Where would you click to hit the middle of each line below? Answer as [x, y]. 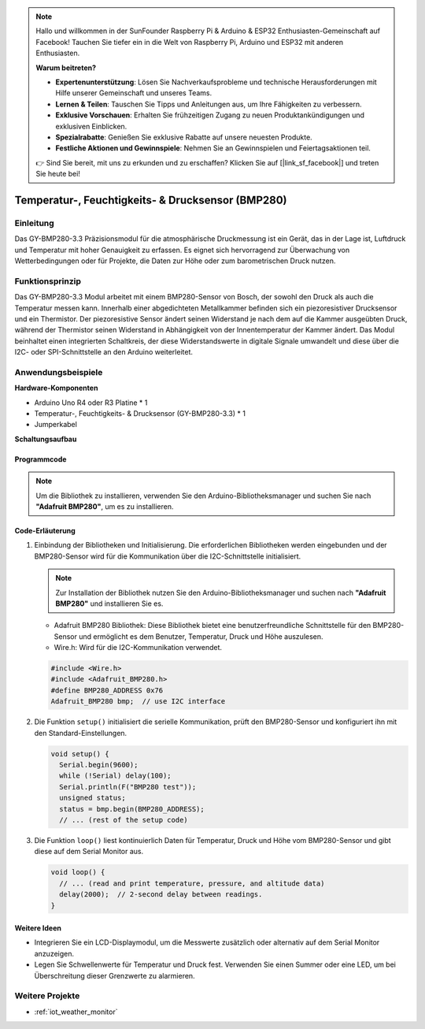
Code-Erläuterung [45, 530]
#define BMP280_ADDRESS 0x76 [107, 690]
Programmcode [41, 459]
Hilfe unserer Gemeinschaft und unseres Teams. [134, 93]
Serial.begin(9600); [99, 765]
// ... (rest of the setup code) [124, 820]
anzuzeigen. [54, 953]
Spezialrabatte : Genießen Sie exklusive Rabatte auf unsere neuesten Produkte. [184, 137]
